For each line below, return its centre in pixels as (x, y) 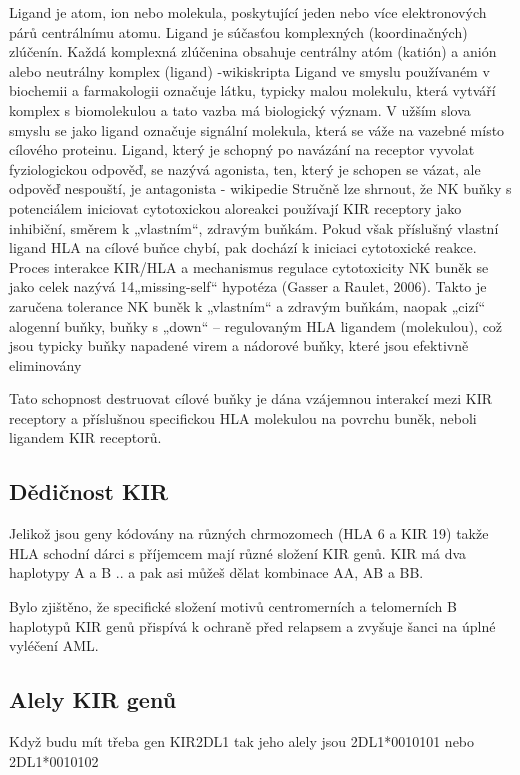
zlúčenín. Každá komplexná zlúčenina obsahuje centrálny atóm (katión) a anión (253, 51)
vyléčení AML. (54, 645)
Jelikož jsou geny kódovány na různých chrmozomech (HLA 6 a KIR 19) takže (249, 533)
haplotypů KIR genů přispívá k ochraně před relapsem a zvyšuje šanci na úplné (252, 625)
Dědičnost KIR (89, 491)
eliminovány (45, 364)
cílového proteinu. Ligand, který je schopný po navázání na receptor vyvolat (242, 149)
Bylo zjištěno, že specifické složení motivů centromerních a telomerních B (233, 606)
